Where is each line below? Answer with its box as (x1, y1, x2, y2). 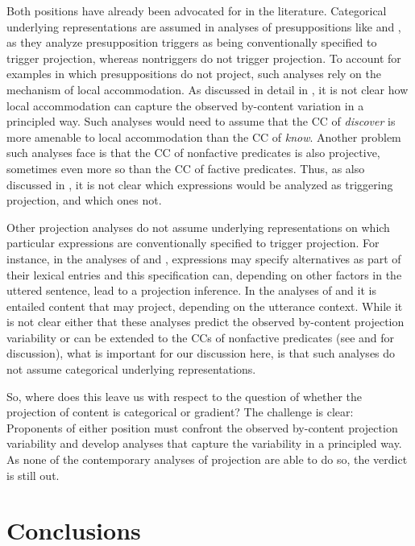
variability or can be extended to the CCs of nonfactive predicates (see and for (6, 329, 395, 345)
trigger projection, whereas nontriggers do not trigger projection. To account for (6, 49, 401, 66)
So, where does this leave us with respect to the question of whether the (6, 387, 363, 404)
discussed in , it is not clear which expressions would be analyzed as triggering (6, 176, 393, 192)
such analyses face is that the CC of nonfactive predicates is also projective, (6, 144, 380, 161)
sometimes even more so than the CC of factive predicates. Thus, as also (6, 159, 365, 176)
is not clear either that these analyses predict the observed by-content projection (6, 313, 405, 330)
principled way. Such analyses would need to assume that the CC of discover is (6, 113, 396, 130)
